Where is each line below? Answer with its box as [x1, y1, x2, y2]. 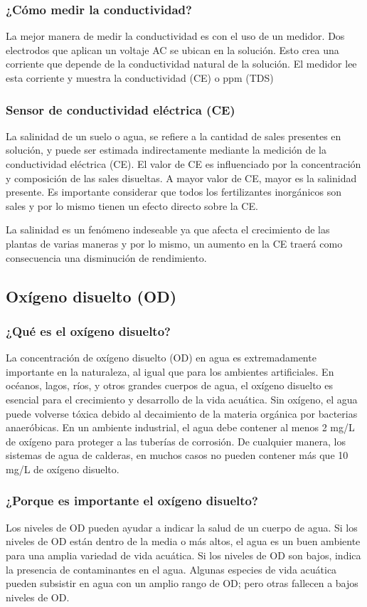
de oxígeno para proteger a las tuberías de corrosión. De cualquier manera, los [6, 433, 346, 448]
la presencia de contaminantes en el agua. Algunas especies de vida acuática [6, 561, 337, 576]
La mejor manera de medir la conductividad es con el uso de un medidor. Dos [6, 28, 345, 43]
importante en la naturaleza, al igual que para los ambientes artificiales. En [6, 364, 334, 379]
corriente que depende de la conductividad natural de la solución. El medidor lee [6, 56, 357, 71]
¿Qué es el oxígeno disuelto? [6, 322, 171, 339]
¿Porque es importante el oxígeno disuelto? [6, 492, 258, 510]
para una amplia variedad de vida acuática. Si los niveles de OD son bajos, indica [6, 547, 361, 562]
